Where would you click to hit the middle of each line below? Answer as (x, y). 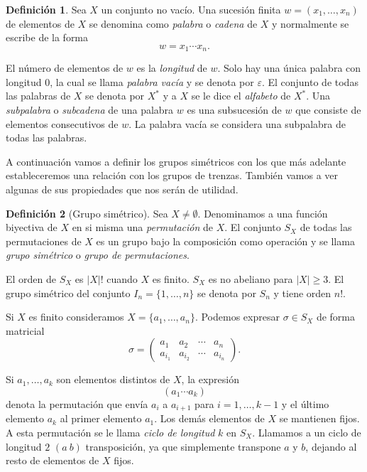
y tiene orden (302, 293)
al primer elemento (101, 418)
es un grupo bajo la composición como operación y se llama (225, 241)
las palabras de (38, 96)
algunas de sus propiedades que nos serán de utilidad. (122, 189)
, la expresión (210, 379)
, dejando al (331, 446)
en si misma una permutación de (143, 227)
